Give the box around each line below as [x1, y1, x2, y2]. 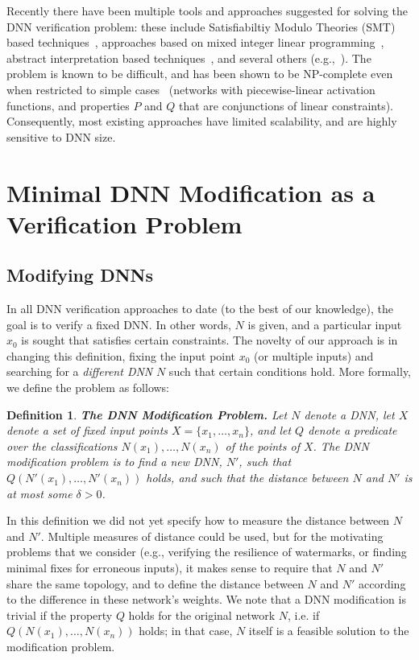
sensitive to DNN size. [6, 128, 116, 145]
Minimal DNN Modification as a [6, 175, 375, 208]
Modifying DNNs [6, 262, 154, 287]
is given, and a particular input [247, 316, 402, 332]
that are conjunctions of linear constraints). [179, 97, 394, 113]
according [359, 575, 406, 592]
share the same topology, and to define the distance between [6, 575, 304, 592]
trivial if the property [6, 606, 113, 623]
